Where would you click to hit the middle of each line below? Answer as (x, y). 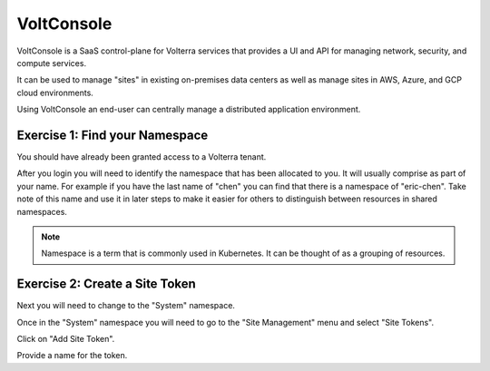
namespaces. (42, 211)
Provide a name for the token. (72, 356)
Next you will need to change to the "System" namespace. (126, 306)
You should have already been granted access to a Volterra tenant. (142, 157)
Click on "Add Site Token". (66, 339)
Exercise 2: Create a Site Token (107, 284)
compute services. (51, 63)
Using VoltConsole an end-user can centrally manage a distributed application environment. (189, 110)
